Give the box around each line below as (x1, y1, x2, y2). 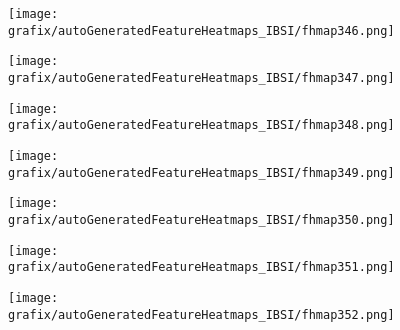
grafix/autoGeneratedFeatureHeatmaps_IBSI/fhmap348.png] (8, 118, 395, 133)
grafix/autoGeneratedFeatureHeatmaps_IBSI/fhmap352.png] (8, 307, 395, 322)
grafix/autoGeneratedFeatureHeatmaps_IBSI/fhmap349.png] (8, 165, 395, 180)
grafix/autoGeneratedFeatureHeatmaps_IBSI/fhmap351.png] (8, 260, 395, 275)
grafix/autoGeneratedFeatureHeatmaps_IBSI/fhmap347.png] (8, 70, 395, 85)
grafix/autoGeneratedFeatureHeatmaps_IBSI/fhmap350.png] (8, 212, 395, 227)
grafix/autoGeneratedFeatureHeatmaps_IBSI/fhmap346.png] (8, 23, 395, 38)
